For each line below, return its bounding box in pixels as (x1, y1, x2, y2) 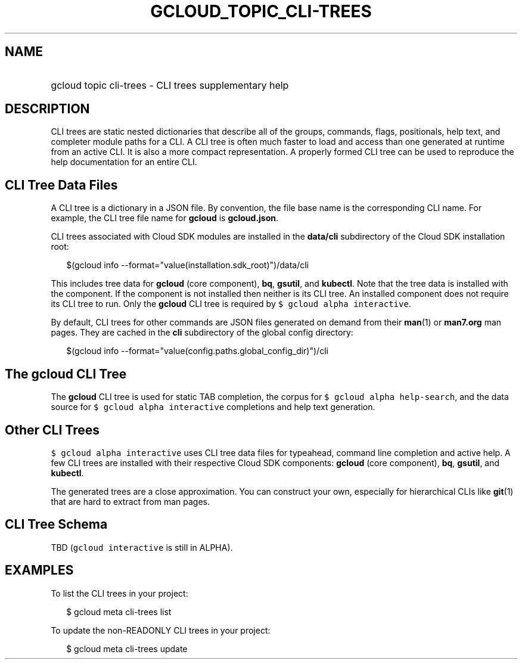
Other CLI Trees (5, 422, 100, 438)
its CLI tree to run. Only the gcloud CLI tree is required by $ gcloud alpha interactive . (51, 299, 411, 309)
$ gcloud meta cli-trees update (66, 643, 188, 654)
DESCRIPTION (5, 101, 90, 117)
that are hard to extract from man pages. (51, 496, 210, 507)
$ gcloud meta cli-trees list (66, 606, 172, 617)
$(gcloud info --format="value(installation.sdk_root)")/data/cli (66, 260, 309, 271)
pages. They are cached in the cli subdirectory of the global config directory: (51, 327, 353, 338)
